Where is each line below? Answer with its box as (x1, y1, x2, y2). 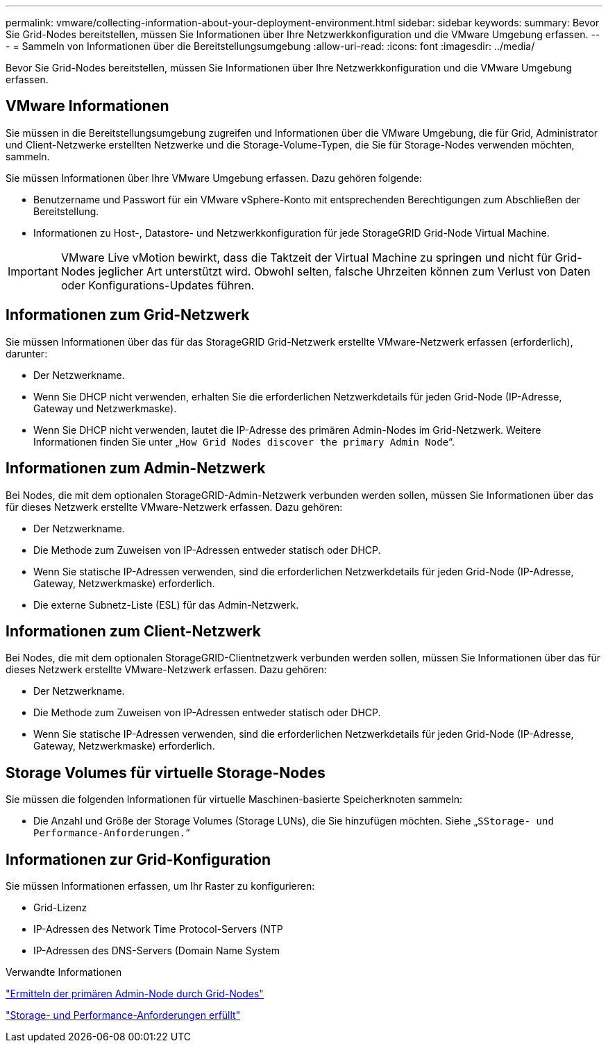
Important (8, 264, 58, 278)
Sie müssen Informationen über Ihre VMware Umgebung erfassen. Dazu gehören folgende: (6, 171, 422, 184)
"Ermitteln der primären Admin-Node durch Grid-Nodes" (6, 988, 264, 1000)
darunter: (6, 347, 48, 360)
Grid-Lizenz (33, 902, 87, 914)
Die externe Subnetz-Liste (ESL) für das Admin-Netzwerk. (33, 598, 299, 611)
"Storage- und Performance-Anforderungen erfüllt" (6, 1009, 241, 1022)
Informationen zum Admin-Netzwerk (6, 459, 266, 477)
